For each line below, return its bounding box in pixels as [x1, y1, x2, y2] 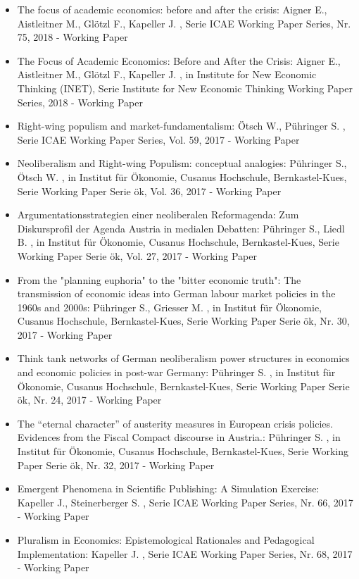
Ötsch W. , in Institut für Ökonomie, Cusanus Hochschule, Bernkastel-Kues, [17, 169, 347, 184]
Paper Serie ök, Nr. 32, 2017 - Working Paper [17, 457, 215, 472]
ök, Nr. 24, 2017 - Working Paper [17, 392, 162, 407]
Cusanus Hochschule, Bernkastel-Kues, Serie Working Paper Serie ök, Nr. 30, [17, 313, 350, 328]
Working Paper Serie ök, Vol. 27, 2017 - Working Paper [17, 248, 257, 263]
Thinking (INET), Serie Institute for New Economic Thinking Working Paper [17, 80, 353, 95]
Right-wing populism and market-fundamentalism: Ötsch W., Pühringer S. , [17, 118, 346, 133]
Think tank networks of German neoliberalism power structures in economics [17, 351, 350, 366]
